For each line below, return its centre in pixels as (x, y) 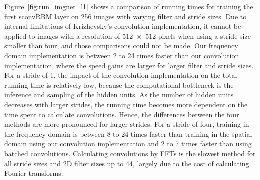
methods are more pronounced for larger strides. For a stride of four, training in (127, 124)
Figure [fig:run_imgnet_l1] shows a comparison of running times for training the (129, 6)
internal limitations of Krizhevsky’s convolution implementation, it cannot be (123, 26)
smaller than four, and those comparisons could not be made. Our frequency (121, 46)
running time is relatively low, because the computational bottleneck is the (119, 85)
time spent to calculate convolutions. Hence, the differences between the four (122, 114)
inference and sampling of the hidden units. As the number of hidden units (119, 95)
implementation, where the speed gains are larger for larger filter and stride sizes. (129, 65)
